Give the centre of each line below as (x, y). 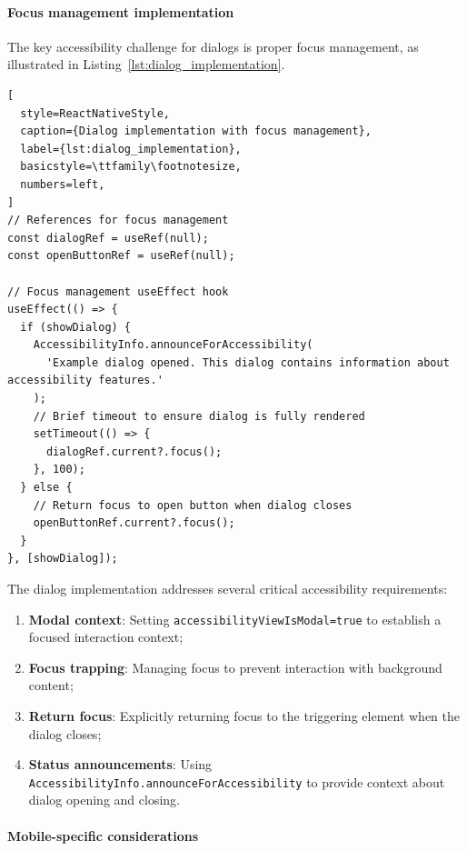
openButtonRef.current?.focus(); (134, 523)
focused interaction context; (106, 637)
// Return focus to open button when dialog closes (193, 505)
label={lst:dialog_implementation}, (131, 149)
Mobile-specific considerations (103, 835)
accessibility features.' (85, 380)
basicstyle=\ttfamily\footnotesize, (131, 167)
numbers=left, (63, 184)
